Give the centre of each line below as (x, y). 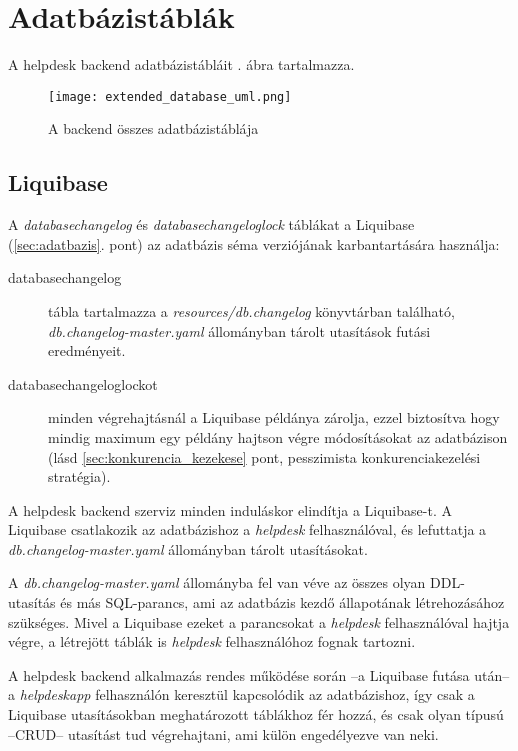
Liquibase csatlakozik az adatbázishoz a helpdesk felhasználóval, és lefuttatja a (247, 529)
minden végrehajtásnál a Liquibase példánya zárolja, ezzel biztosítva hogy (274, 417)
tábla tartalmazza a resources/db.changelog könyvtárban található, (251, 310)
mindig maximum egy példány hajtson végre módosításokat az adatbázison (278, 436)
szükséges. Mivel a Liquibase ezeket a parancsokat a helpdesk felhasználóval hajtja (259, 621)
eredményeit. (87, 350)
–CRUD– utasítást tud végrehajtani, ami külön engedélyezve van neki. (223, 733)
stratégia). (79, 476)
